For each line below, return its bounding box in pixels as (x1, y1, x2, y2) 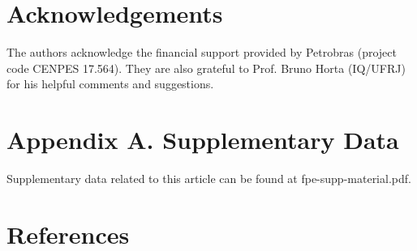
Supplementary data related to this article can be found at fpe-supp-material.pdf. (6, 170, 411, 187)
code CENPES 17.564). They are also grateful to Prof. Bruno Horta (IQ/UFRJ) (6, 59, 406, 76)
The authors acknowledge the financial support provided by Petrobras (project (6, 44, 397, 61)
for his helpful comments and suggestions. (6, 75, 214, 92)
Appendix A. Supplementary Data (6, 123, 399, 156)
